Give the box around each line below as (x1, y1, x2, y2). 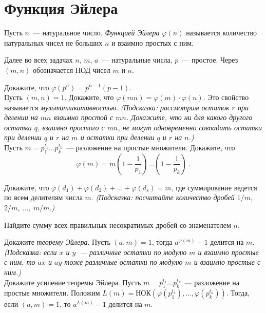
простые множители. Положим (4, 287, 100, 298)
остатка (4, 122, 32, 132)
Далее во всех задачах (4, 54, 73, 65)
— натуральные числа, (102, 54, 173, 65)
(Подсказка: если (4, 246, 57, 257)
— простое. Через (182, 54, 238, 65)
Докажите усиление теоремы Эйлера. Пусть (4, 277, 141, 287)
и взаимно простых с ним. (111, 37, 194, 48)
